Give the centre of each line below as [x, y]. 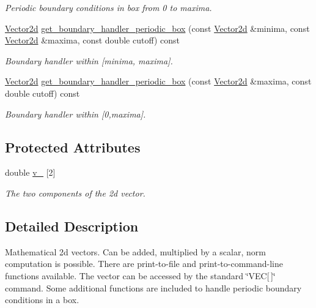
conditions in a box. [42, 300]
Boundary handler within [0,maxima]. [75, 114]
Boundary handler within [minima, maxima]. [89, 60]
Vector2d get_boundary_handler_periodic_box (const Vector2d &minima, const [157, 28]
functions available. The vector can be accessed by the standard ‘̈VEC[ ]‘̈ [140, 275]
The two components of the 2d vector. [75, 193]
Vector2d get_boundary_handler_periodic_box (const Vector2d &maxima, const [158, 81]
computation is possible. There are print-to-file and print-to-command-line [144, 264]
